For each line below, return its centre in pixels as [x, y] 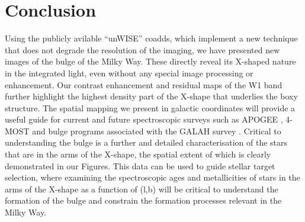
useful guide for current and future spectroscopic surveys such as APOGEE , [144, 119]
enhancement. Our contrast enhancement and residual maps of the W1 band [144, 84]
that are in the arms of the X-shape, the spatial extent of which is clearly [138, 154]
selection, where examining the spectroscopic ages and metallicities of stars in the [152, 177]
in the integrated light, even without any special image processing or [129, 73]
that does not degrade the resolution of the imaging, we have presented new [142, 49]
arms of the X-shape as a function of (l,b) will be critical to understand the [142, 189]
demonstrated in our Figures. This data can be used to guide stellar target [140, 165]
